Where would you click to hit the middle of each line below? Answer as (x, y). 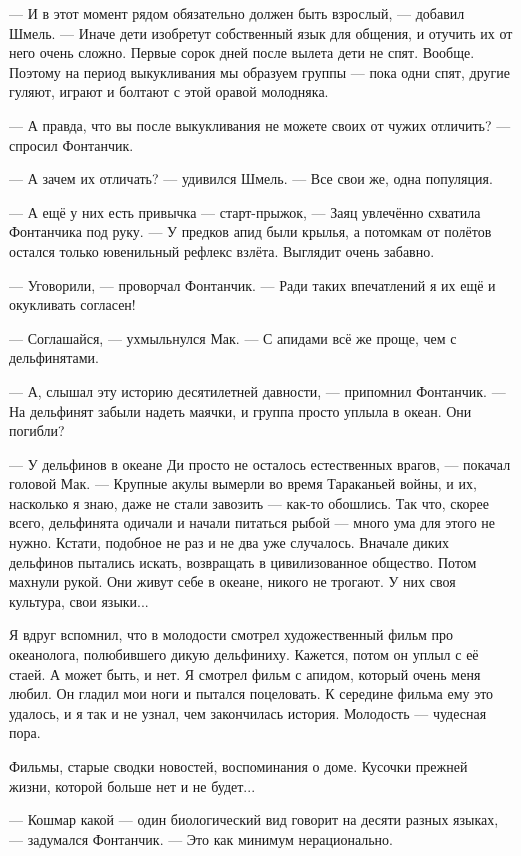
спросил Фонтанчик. (71, 144)
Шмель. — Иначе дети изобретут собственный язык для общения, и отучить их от (261, 32)
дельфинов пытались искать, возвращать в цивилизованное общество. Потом (243, 561)
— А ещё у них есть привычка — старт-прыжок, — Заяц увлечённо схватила (245, 211)
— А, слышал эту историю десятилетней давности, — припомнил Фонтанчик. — (257, 390)
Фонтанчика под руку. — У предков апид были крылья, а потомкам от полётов (250, 231)
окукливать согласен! (72, 304)
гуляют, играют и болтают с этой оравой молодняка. (169, 91)
